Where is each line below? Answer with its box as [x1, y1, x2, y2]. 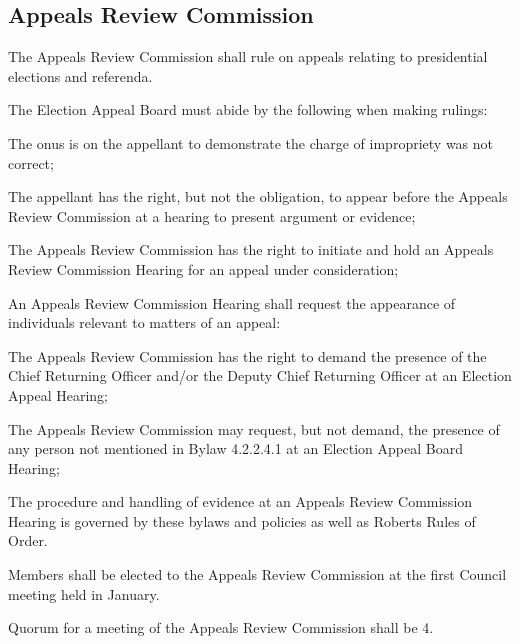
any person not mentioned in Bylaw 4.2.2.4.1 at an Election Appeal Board [8, 438, 463, 459]
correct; [8, 152, 54, 173]
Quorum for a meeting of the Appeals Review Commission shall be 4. [8, 617, 434, 638]
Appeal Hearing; [8, 384, 109, 405]
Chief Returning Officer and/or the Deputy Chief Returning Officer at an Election [8, 365, 512, 386]
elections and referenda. [8, 65, 153, 86]
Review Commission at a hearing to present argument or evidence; [8, 205, 416, 226]
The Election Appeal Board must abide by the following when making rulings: [8, 99, 488, 120]
